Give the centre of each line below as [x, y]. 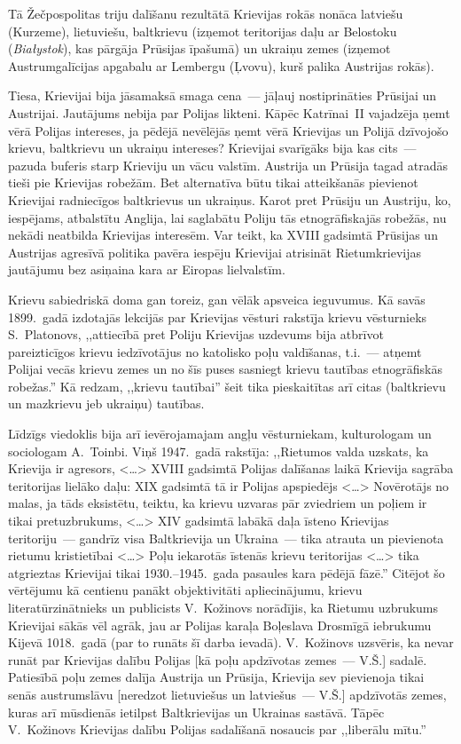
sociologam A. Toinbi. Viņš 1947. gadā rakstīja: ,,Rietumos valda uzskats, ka [219, 451]
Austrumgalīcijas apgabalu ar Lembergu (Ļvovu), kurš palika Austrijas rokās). [221, 65]
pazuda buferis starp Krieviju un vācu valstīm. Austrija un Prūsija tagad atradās [228, 165]
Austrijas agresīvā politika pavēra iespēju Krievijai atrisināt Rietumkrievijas [215, 252]
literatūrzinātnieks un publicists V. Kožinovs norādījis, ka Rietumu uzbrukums [223, 607]
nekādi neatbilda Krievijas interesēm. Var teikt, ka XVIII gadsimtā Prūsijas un [223, 235]
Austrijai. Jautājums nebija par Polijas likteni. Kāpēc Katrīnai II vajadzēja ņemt [229, 112]
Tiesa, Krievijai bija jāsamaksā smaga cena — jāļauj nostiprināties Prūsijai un [223, 95]
